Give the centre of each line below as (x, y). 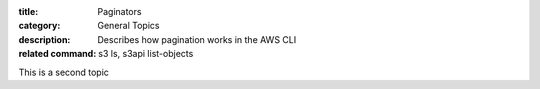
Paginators (119, 11)
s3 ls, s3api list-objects (146, 54)
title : (28, 11)
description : (44, 39)
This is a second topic (64, 72)
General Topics (128, 26)
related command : (57, 54)
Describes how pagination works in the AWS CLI (197, 39)
